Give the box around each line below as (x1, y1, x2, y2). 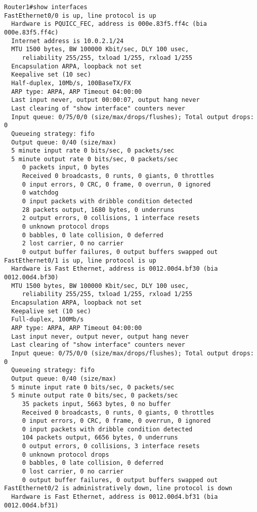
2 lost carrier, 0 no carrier (22, 240, 124, 247)
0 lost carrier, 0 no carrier (22, 468, 124, 476)
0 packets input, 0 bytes (22, 164, 109, 171)
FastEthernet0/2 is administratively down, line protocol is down (4, 485, 233, 492)
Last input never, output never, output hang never (11, 333, 189, 340)
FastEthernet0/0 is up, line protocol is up (4, 12, 156, 19)
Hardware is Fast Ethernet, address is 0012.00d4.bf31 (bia (11, 493, 218, 501)
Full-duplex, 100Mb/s (11, 316, 84, 323)
